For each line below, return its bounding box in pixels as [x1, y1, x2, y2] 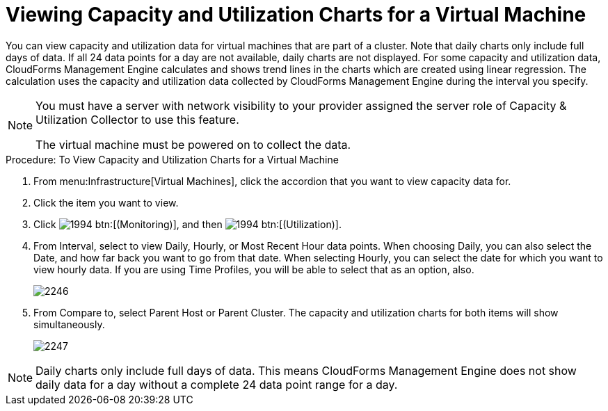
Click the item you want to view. [33, 196, 179, 209]
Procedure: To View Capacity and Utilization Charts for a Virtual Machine [6, 153, 339, 166]
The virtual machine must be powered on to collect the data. [35, 137, 351, 152]
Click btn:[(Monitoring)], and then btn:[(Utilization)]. [33, 218, 342, 230]
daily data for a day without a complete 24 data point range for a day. [35, 377, 398, 392]
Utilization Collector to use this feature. [35, 112, 239, 127]
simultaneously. [33, 318, 105, 330]
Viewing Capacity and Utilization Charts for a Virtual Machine [6, 3, 586, 26]
